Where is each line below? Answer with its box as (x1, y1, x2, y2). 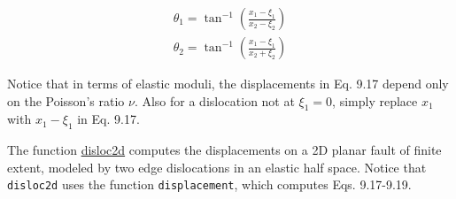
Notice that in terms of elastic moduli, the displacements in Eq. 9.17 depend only (7, 74, 449, 93)
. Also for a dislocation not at (134, 91, 295, 110)
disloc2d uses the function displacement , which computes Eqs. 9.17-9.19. (7, 175, 412, 194)
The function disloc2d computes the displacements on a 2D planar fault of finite (7, 141, 442, 159)
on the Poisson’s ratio (7, 91, 125, 110)
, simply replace (332, 91, 418, 110)
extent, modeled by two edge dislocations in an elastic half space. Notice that (7, 157, 427, 176)
